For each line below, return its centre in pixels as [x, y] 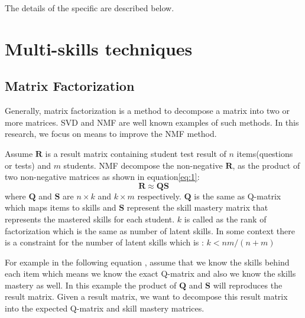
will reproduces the [248, 285]
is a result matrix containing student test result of [136, 153]
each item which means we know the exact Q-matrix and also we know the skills [150, 273]
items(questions [265, 153]
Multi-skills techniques [99, 48]
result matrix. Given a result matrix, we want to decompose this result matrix [146, 296]
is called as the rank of [225, 219]
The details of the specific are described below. [90, 8]
